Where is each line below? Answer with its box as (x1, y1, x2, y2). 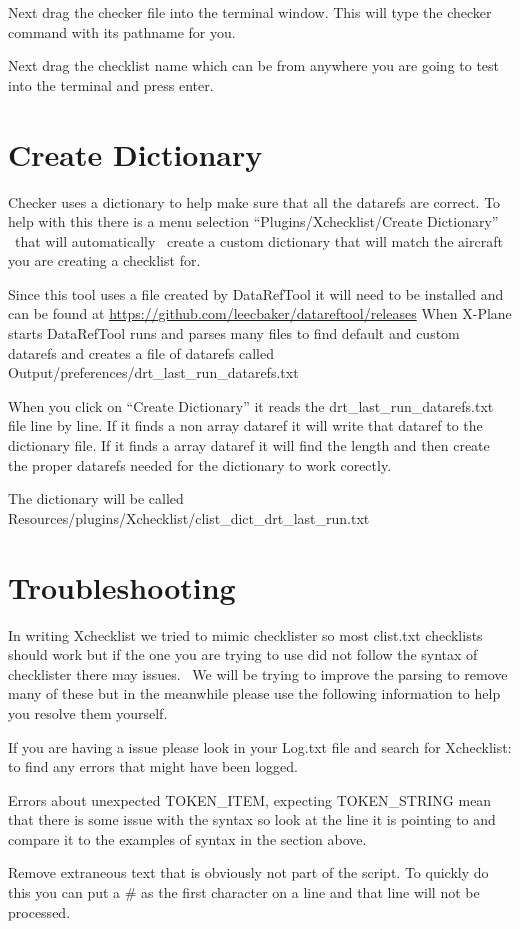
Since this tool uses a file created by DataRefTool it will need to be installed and (8, 283, 504, 304)
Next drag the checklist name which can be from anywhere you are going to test (8, 55, 500, 76)
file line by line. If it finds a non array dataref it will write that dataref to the (8, 415, 483, 436)
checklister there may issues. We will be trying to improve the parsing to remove (8, 663, 508, 684)
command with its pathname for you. (8, 21, 236, 42)
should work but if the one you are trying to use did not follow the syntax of (8, 644, 478, 665)
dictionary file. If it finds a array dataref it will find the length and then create (8, 435, 490, 456)
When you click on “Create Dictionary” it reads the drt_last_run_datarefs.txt (8, 395, 494, 416)
